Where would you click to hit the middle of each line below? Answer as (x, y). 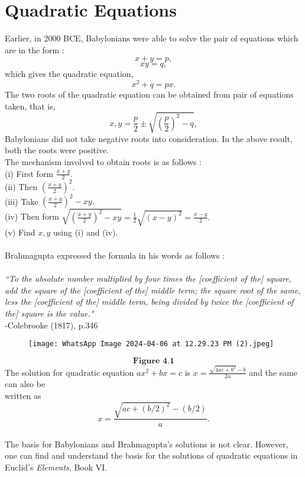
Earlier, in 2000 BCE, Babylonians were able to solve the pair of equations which (152, 38)
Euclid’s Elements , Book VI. (56, 467)
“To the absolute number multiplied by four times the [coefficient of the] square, (148, 278)
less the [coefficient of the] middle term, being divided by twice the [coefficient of (149, 302)
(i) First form (29, 173)
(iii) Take (22, 201)
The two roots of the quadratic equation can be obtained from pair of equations (149, 94)
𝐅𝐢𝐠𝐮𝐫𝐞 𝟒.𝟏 (154, 361)
